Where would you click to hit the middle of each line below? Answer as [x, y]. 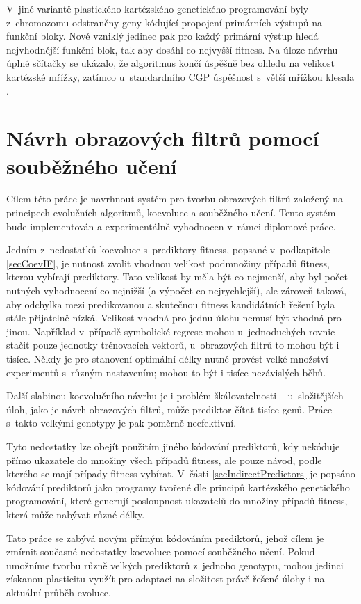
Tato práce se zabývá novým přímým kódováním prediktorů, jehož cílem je [165, 538]
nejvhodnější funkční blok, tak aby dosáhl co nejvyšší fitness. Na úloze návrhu [172, 49]
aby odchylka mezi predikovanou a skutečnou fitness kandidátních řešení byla [171, 304]
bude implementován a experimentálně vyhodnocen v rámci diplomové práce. [171, 226]
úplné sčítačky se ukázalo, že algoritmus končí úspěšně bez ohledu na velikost [170, 63]
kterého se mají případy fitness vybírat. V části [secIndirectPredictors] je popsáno [181, 474]
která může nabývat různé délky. [76, 514]
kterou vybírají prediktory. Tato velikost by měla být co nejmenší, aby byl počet [177, 277]
